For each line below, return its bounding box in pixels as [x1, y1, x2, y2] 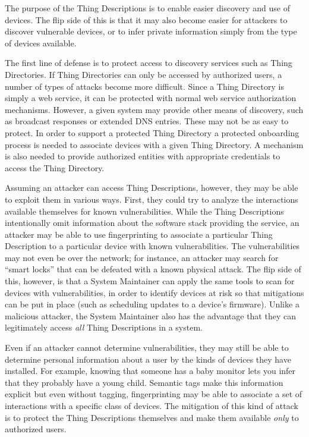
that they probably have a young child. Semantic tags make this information [5, 376, 283, 388]
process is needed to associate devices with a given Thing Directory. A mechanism [5, 138, 304, 150]
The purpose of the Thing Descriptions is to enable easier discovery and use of [5, 2, 290, 14]
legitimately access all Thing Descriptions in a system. [5, 321, 203, 334]
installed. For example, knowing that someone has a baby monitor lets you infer [5, 364, 296, 377]
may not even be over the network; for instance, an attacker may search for [5, 251, 279, 263]
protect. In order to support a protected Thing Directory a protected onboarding [5, 126, 299, 139]
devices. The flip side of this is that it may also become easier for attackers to [5, 13, 288, 26]
